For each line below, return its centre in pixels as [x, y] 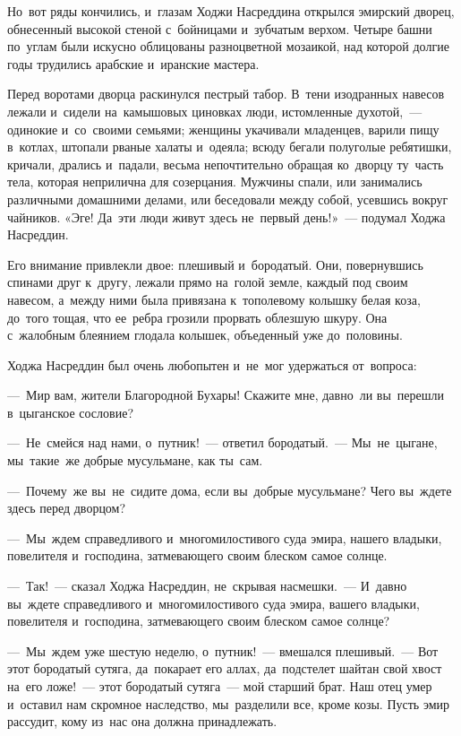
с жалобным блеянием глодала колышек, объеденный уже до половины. [205, 335]
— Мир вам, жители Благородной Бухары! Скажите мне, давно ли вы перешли [226, 395]
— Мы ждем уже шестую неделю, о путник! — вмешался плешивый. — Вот [223, 650]
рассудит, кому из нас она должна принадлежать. [142, 721]
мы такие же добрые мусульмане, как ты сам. [135, 460]
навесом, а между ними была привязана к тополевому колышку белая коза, [214, 299]
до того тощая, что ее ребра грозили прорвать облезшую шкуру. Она [197, 317]
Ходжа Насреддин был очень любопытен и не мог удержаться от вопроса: [212, 364]
